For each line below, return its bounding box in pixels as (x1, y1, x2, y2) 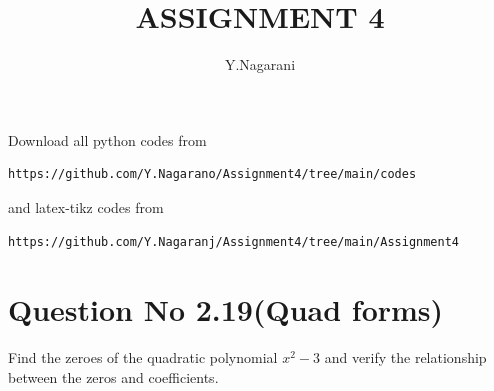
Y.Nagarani (224, 54, 296, 75)
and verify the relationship (324, 347, 487, 368)
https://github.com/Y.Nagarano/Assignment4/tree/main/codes (8, 167, 417, 182)
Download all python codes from (8, 129, 207, 150)
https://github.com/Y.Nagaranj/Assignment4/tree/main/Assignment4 (8, 234, 460, 249)
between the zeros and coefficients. (8, 366, 219, 387)
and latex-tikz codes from (8, 196, 164, 217)
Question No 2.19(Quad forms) (8, 289, 444, 330)
